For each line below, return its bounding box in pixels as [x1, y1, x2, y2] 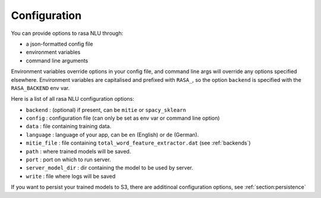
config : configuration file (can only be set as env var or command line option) [26, 114, 220, 122]
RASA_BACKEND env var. [11, 84, 70, 91]
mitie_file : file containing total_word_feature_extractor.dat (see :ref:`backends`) [26, 139, 251, 146]
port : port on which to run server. [26, 156, 111, 163]
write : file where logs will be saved [26, 173, 116, 180]
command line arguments [26, 57, 89, 64]
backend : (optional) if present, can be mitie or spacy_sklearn [26, 106, 187, 113]
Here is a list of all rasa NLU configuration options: [11, 95, 134, 103]
